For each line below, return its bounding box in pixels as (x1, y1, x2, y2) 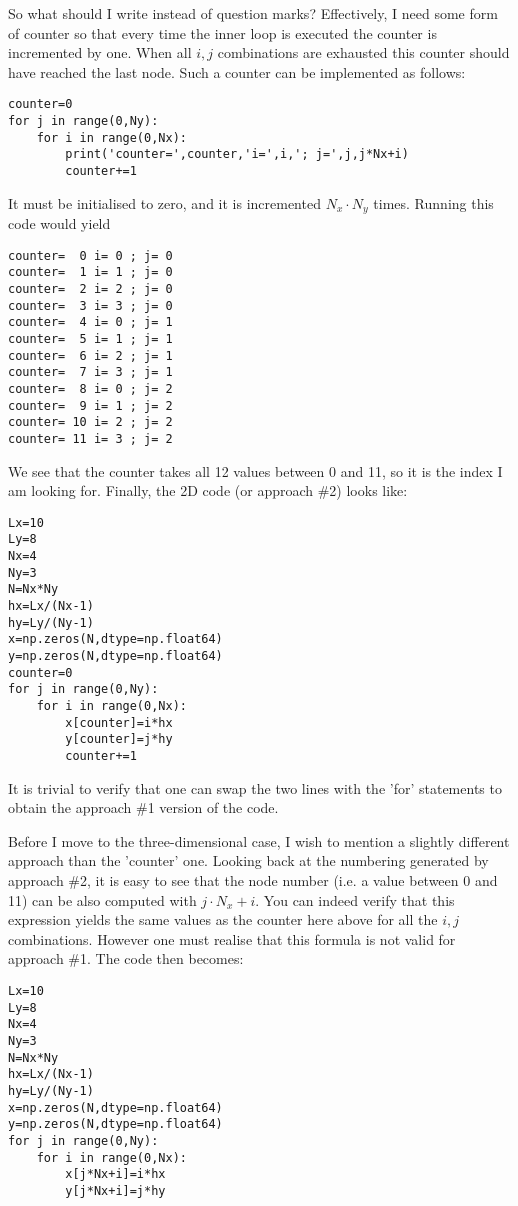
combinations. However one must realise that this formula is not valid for (8, 928, 456, 949)
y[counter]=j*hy (65, 732, 173, 747)
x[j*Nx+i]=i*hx (65, 1167, 166, 1182)
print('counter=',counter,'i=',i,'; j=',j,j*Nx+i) (65, 147, 409, 162)
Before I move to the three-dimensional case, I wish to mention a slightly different (8, 830, 510, 851)
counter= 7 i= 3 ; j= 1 (8, 365, 173, 380)
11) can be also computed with (8, 889, 197, 910)
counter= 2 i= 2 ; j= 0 (8, 282, 173, 297)
